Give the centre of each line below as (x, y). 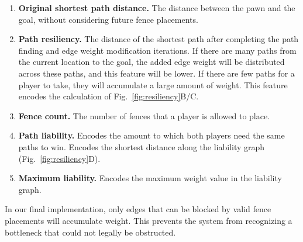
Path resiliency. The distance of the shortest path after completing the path (159, 39)
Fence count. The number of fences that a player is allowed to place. (144, 115)
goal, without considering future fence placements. (108, 19)
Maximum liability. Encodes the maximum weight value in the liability (150, 178)
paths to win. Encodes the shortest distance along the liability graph (142, 146)
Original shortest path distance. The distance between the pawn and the (157, 8)
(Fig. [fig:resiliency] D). (59, 158)
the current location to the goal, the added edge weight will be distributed (151, 62)
